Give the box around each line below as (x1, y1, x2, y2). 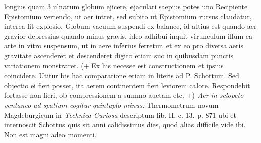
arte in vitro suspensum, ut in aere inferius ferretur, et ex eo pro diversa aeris (4, 40, 243, 51)
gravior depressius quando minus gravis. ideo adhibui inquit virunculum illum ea (4, 30, 252, 41)
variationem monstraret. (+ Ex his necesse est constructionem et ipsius (4, 60, 224, 70)
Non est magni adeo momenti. (4, 129, 97, 139)
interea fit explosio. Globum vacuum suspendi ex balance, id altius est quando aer (4, 21, 257, 31)
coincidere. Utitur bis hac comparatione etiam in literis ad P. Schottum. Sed (4, 70, 239, 81)
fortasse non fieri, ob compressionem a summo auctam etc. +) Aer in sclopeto (4, 90, 244, 100)
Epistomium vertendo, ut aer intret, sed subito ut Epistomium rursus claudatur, (4, 11, 252, 21)
